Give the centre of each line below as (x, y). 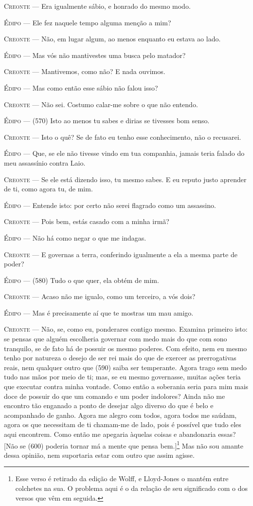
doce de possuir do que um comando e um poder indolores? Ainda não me (115, 396)
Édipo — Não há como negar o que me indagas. (75, 237)
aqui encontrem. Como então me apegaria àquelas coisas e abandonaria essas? (120, 434)
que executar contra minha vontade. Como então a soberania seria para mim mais (126, 386)
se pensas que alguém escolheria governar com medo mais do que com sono (116, 339)
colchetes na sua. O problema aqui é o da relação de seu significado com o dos (131, 488)
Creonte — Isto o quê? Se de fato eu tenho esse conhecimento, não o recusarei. (123, 137)
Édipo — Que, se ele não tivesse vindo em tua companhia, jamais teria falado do (124, 153)
